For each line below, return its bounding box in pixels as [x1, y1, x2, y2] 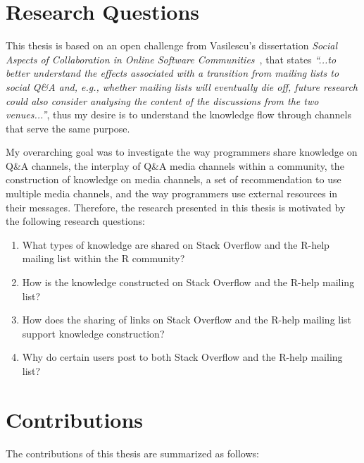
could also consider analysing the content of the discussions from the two [6, 93, 319, 108]
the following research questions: [6, 214, 145, 228]
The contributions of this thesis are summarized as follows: [6, 445, 259, 460]
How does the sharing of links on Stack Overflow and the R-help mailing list [22, 312, 352, 327]
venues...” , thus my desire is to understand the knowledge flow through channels [6, 107, 351, 122]
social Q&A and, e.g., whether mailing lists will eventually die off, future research [6, 79, 358, 94]
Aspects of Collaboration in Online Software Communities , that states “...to [6, 51, 337, 66]
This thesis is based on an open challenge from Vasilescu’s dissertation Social [6, 38, 337, 53]
